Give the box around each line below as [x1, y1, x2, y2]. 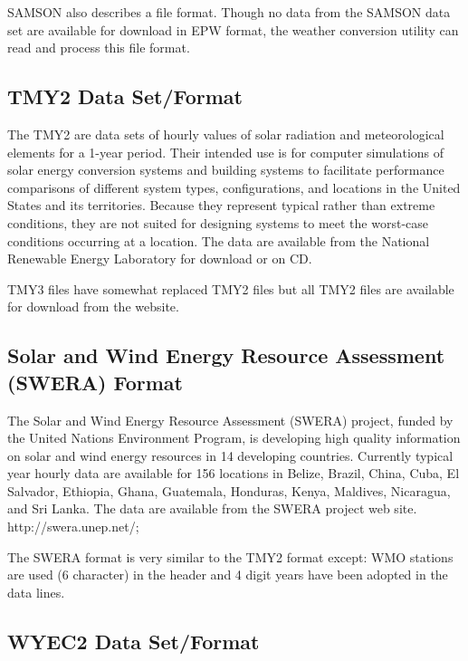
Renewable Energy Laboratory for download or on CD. [7, 249, 312, 268]
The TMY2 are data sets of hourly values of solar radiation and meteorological [7, 124, 444, 143]
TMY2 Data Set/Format [7, 82, 243, 110]
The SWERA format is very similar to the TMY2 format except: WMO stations [7, 547, 454, 566]
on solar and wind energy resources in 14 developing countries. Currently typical [7, 445, 454, 465]
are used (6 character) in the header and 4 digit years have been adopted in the [7, 565, 448, 584]
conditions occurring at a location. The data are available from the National [7, 231, 430, 250]
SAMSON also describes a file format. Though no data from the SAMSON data [7, 3, 451, 21]
